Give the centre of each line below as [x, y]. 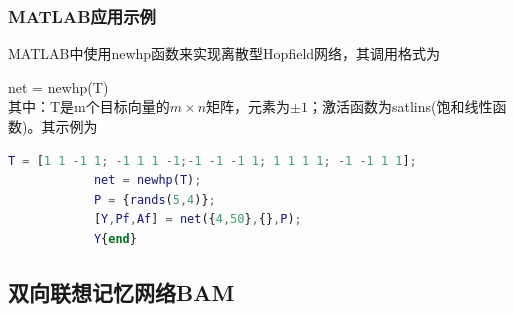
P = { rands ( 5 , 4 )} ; [154, 199]
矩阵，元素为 [248, 106]
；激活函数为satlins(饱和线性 [400, 106]
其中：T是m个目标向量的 [89, 106]
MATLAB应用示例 [82, 15]
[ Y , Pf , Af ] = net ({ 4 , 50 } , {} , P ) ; [197, 219]
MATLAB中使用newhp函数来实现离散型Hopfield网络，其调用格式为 [224, 53]
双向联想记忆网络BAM [121, 291]
